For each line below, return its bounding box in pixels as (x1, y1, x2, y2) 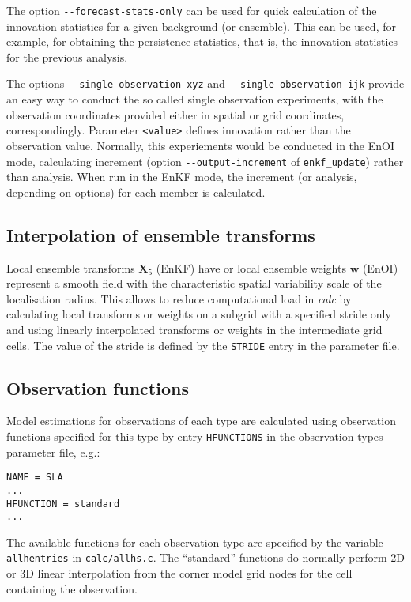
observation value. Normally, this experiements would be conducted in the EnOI (6, 137, 394, 153)
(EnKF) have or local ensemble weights (156, 259, 346, 276)
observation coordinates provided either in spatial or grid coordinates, (6, 106, 345, 122)
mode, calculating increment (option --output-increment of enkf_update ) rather (6, 152, 404, 169)
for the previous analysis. (6, 48, 128, 65)
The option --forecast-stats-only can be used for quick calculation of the (6, 2, 377, 18)
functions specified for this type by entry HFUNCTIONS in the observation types (6, 428, 383, 444)
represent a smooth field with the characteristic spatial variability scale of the (6, 275, 382, 292)
